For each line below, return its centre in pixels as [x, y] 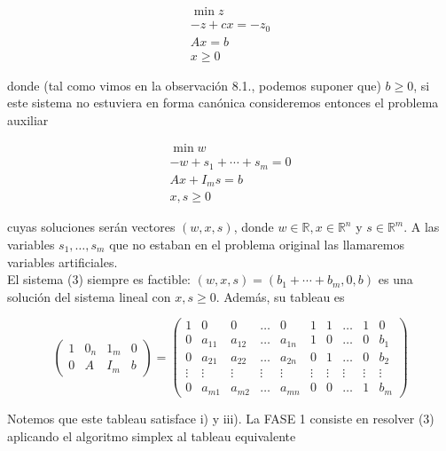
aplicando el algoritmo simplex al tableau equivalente [152, 435]
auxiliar [28, 119]
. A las [422, 227]
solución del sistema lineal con [89, 296]
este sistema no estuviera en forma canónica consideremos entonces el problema [223, 103]
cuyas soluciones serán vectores [91, 227]
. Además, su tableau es [280, 296]
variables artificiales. [63, 261]
